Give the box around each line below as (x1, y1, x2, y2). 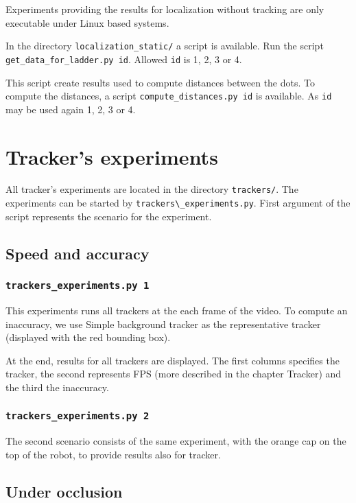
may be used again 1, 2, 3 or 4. (5, 102, 136, 116)
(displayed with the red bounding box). (5, 330, 171, 344)
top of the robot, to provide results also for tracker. (5, 447, 221, 461)
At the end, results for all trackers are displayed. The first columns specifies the (5, 353, 340, 367)
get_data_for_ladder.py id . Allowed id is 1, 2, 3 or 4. (5, 51, 242, 66)
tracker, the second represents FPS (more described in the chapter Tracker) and (5, 366, 342, 381)
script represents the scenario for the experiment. (5, 209, 212, 223)
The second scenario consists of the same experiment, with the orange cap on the (5, 434, 346, 448)
